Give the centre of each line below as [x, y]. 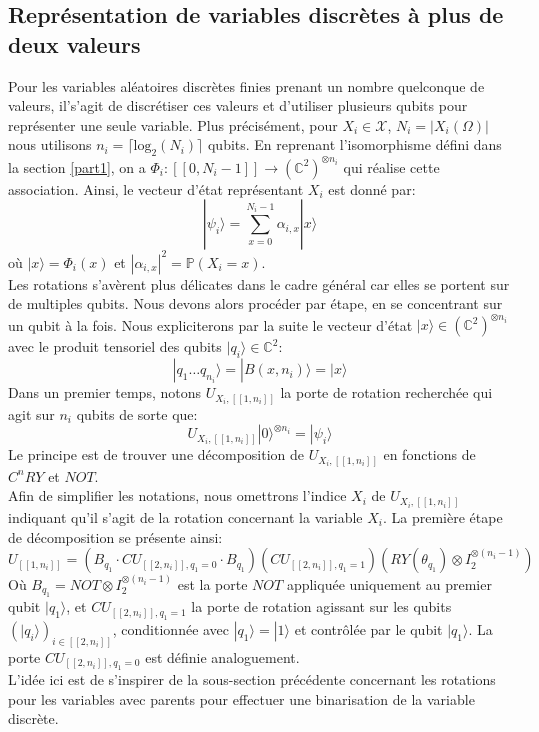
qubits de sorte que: [137, 413]
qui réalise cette [391, 166]
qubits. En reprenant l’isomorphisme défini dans [354, 144]
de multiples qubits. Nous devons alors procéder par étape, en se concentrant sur [255, 303]
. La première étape [442, 516]
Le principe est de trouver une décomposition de [156, 454]
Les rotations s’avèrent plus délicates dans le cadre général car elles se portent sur [259, 283]
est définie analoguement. [222, 656]
